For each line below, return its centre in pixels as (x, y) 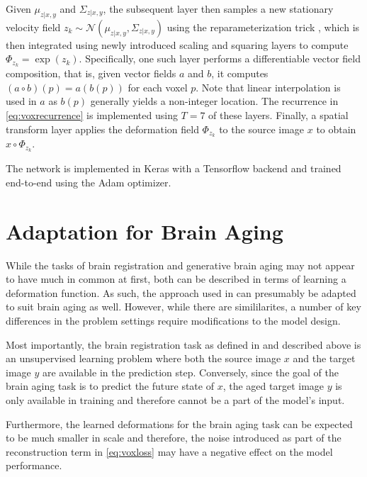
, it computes (240, 73)
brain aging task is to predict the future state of (110, 386)
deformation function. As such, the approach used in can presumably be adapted (181, 292)
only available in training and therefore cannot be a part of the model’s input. (175, 400)
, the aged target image (273, 386)
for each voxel (158, 87)
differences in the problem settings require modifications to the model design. (173, 321)
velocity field (33, 27)
